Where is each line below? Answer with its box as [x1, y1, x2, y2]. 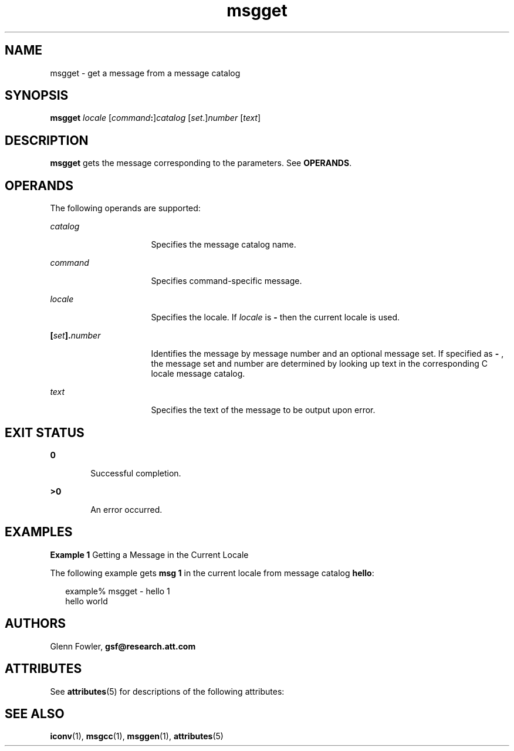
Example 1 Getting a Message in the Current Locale [50, 549, 249, 560]
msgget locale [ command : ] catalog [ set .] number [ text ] [50, 113, 261, 123]
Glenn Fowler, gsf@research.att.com [50, 641, 196, 651]
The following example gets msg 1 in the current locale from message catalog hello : [50, 567, 374, 578]
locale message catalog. [151, 368, 245, 379]
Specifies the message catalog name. [151, 239, 296, 250]
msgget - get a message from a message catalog [50, 67, 241, 78]
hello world [65, 596, 108, 606]
